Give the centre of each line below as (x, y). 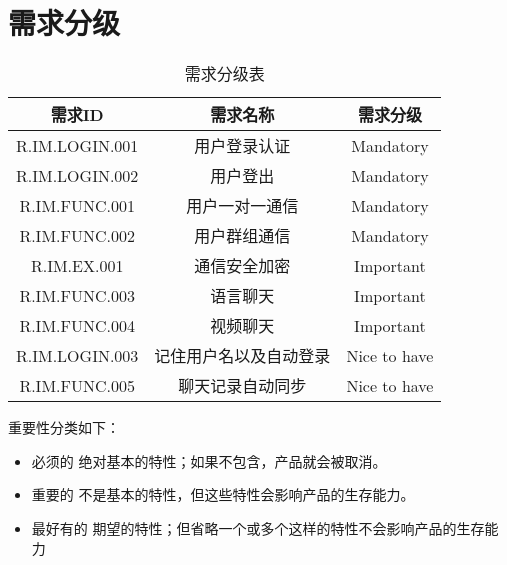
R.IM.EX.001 (77, 265)
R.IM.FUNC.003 (77, 295)
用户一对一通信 (242, 206)
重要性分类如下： (64, 427)
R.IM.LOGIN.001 (77, 145)
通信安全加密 (242, 266)
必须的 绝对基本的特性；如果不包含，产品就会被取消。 (209, 460)
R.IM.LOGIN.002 (77, 175)
